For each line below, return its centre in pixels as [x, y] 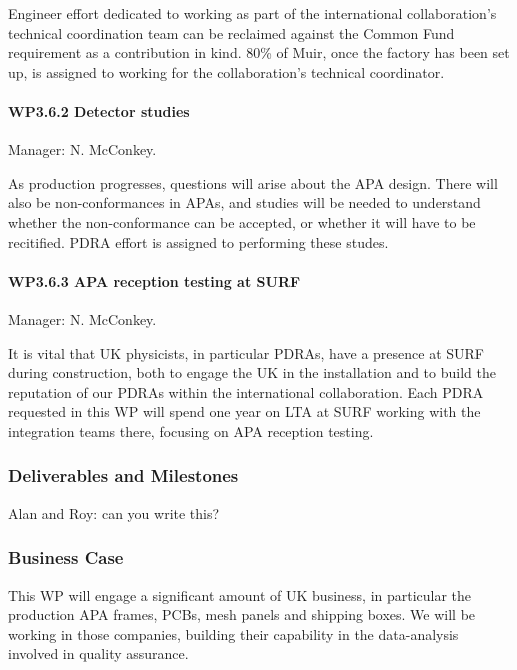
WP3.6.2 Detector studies [99, 110]
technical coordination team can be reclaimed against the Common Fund [231, 32]
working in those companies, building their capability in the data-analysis [233, 633]
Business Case [66, 557]
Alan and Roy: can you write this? [114, 512]
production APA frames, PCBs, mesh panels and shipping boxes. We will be [242, 614]
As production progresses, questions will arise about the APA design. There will [253, 182]
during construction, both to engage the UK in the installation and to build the [252, 372]
